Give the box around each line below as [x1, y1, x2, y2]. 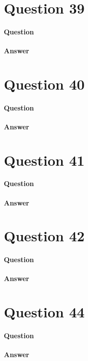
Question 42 [4, 226, 85, 246]
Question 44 [4, 302, 85, 322]
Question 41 [4, 150, 85, 170]
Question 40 [4, 74, 85, 94]
